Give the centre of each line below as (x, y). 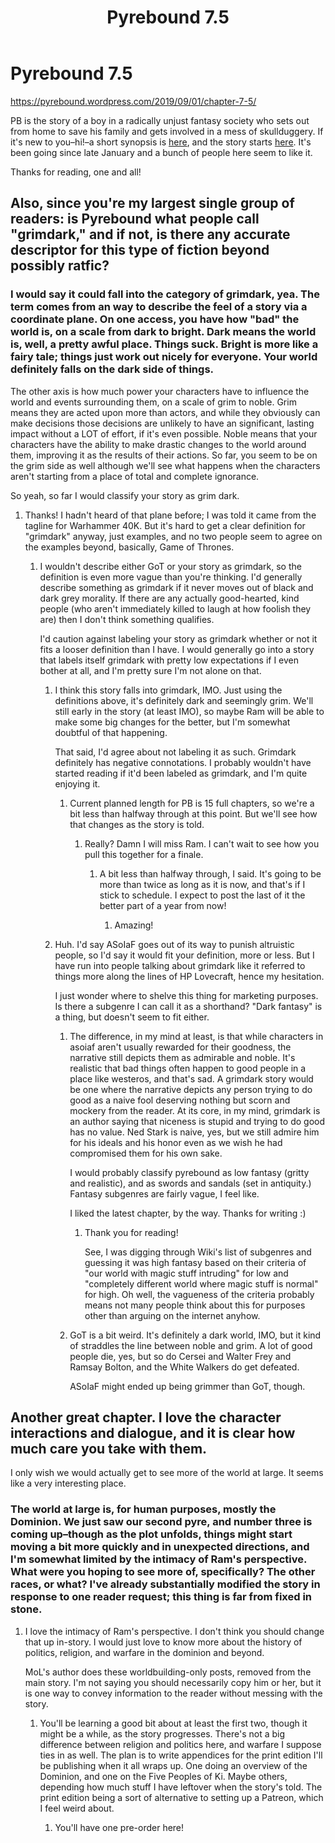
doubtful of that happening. (111, 732)
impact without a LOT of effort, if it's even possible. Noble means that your (164, 433)
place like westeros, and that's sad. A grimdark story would (191, 1078)
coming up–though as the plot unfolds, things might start (151, 1534)
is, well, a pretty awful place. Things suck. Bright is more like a (164, 344)
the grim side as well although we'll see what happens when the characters (165, 465)
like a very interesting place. (68, 1483)
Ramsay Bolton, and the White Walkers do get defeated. (184, 1367)
